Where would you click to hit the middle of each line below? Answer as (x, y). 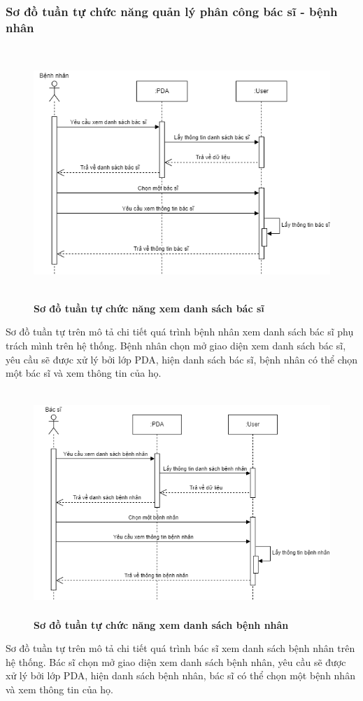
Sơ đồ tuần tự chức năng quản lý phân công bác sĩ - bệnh (172, 11)
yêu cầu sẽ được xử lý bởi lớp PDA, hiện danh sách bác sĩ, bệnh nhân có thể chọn (182, 359)
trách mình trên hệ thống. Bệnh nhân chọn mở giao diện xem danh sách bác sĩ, (176, 345)
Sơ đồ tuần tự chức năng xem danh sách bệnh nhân (161, 624)
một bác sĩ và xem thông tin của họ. (84, 373)
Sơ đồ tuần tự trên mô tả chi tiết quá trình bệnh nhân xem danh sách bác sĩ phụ (180, 332)
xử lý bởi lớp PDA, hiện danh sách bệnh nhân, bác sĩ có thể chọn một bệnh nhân (180, 675)
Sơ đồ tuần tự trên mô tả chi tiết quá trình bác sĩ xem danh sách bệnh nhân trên (180, 648)
